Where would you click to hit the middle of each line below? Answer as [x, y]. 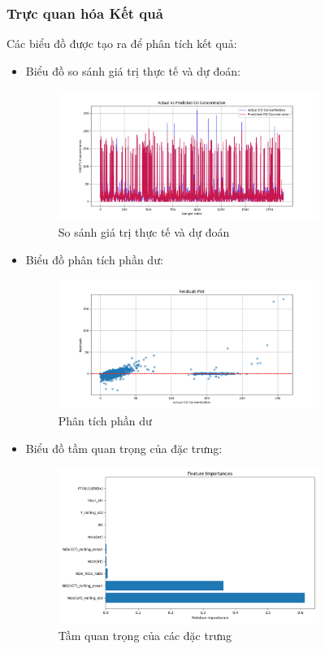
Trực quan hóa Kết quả [85, 13]
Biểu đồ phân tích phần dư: [94, 259]
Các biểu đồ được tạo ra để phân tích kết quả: [122, 44]
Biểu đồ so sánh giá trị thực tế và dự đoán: [133, 70]
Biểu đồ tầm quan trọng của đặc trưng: [124, 448]
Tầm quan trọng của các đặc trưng [145, 635]
